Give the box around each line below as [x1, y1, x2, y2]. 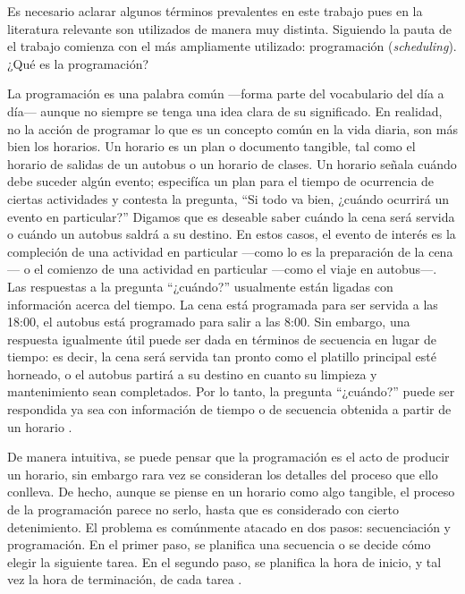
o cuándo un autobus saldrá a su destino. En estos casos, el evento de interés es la [7, 225, 456, 243]
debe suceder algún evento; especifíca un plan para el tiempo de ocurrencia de [7, 172, 435, 191]
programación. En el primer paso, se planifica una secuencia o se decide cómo [7, 535, 431, 554]
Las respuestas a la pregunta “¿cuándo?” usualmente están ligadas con [7, 276, 393, 295]
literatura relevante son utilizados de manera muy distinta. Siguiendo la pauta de [7, 19, 452, 38]
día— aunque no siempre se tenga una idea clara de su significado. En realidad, [7, 101, 443, 120]
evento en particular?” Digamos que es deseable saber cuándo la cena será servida [7, 207, 455, 225]
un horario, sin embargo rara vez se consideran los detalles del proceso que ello [7, 464, 438, 483]
